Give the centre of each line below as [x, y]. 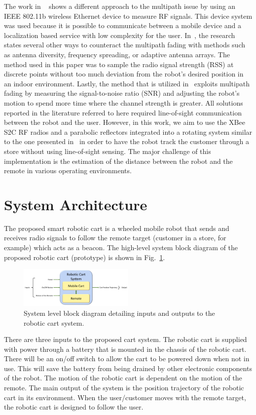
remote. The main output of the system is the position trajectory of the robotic [124, 388]
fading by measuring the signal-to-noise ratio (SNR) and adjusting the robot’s [122, 93]
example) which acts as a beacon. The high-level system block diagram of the [121, 247]
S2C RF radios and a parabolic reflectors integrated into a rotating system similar [128, 132]
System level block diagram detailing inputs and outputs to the [119, 313]
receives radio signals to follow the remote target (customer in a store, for [115, 238]
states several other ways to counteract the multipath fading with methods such [125, 45]
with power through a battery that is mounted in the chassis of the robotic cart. [125, 349]
